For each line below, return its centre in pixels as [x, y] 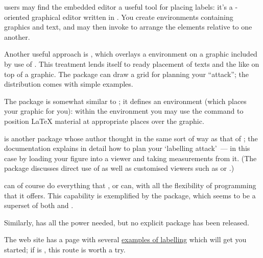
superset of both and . [39, 205]
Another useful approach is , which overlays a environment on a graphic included [131, 54]
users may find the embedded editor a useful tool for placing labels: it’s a [118, 7]
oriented [17, 17]
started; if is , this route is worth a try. [65, 249]
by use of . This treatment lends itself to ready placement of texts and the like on [132, 63]
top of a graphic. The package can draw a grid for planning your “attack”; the [126, 74]
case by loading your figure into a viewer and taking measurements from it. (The [130, 158]
